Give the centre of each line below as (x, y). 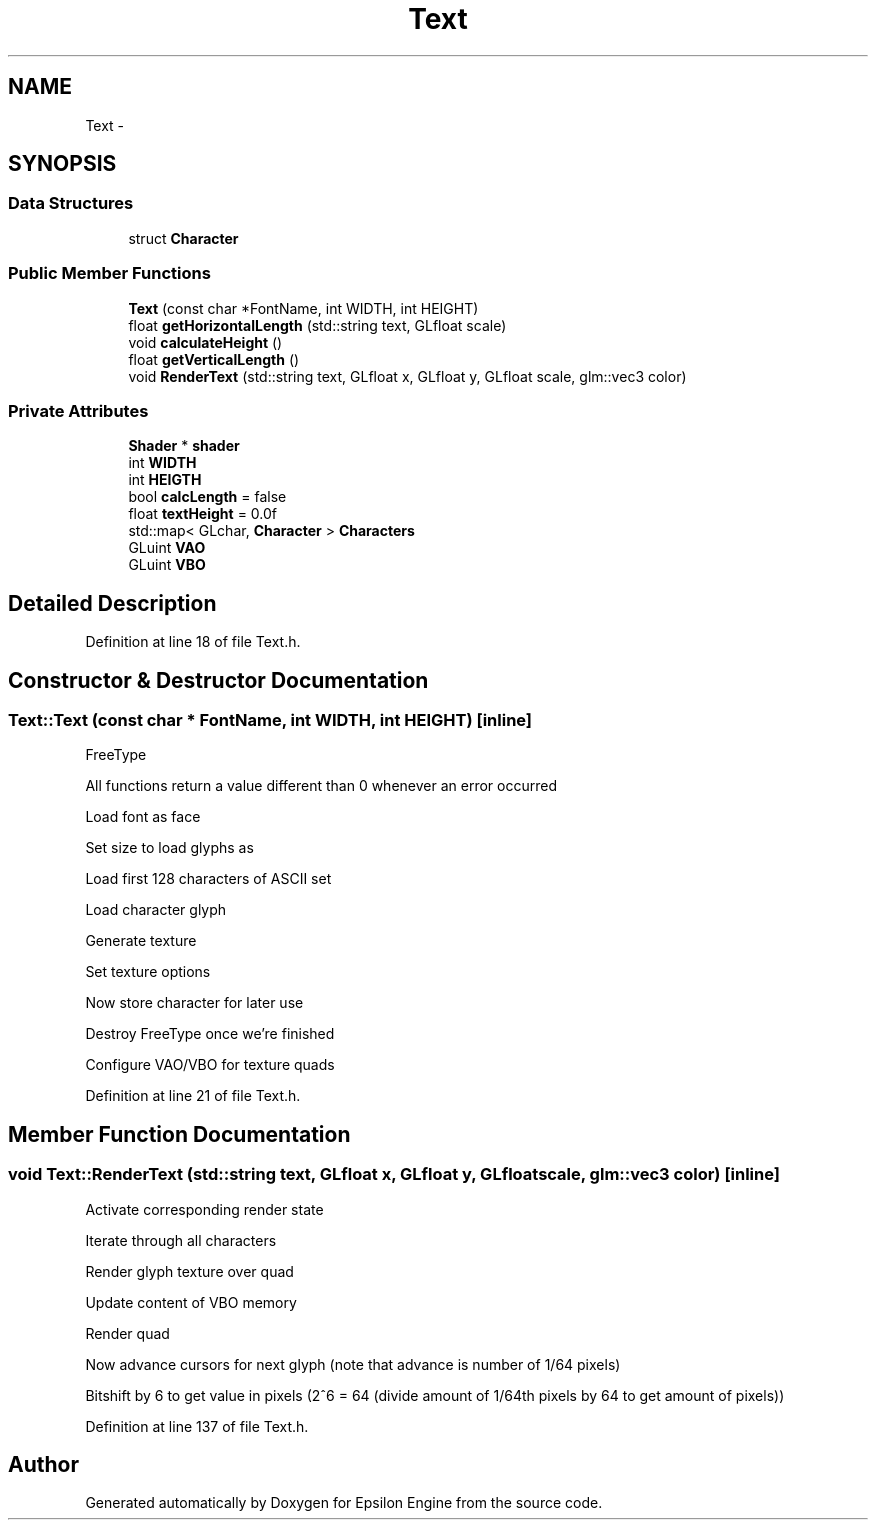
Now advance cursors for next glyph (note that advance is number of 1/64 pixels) (353, 1364)
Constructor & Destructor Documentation (218, 680)
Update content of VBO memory (191, 1302)
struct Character (183, 238)
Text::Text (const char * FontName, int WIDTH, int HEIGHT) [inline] (270, 720)
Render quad (127, 1333)
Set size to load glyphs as (169, 848)
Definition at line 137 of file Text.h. (197, 1426)
